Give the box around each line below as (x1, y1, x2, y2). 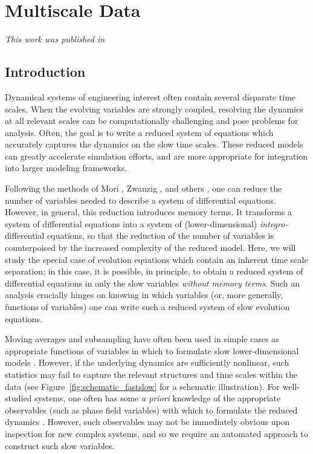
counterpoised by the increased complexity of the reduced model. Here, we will (5, 241, 296, 254)
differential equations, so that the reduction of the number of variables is (5, 229, 274, 242)
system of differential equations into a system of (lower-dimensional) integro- (5, 217, 288, 230)
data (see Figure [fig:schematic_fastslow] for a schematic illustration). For (5, 380, 280, 392)
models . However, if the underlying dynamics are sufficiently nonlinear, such (5, 356, 289, 369)
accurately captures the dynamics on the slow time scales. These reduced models (5, 138, 303, 151)
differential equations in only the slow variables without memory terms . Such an (5, 276, 300, 289)
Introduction (5, 62, 86, 81)
